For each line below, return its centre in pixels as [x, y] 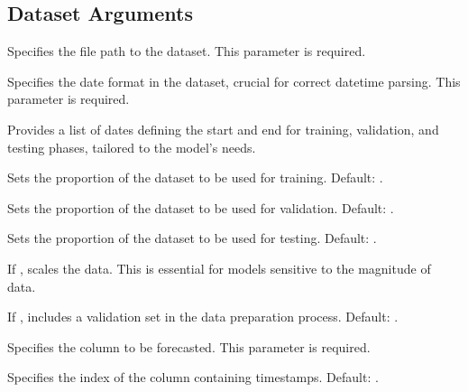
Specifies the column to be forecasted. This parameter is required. [189, 346]
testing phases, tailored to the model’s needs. [132, 147]
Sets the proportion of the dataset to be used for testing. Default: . [192, 238]
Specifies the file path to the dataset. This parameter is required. [187, 51]
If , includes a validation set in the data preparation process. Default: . [203, 317]
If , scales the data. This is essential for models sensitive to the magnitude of [219, 268]
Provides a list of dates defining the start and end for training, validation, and [223, 129]
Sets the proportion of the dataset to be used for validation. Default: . [201, 207]
